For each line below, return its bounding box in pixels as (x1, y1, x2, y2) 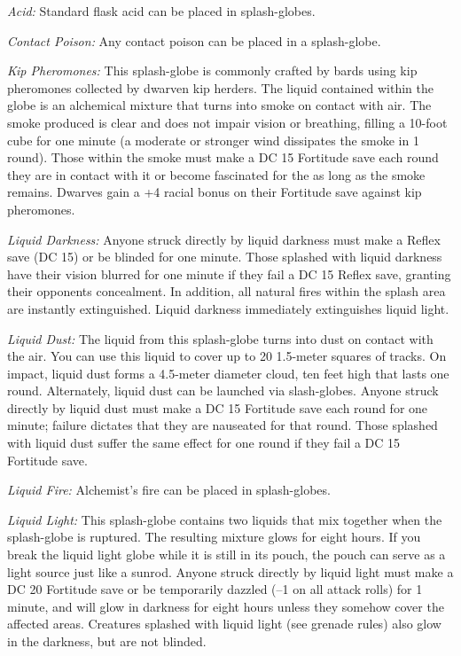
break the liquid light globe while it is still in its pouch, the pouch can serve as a (7, 545, 446, 564)
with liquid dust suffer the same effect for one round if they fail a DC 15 (7, 433, 401, 452)
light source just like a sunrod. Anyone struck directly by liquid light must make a (7, 562, 454, 581)
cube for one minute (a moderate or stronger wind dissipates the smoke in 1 (7, 130, 419, 149)
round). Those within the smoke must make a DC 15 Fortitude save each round (7, 148, 439, 167)
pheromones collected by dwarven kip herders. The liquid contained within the (7, 78, 434, 97)
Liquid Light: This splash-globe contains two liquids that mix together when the (7, 510, 442, 528)
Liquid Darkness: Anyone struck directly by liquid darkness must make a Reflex (7, 230, 441, 248)
